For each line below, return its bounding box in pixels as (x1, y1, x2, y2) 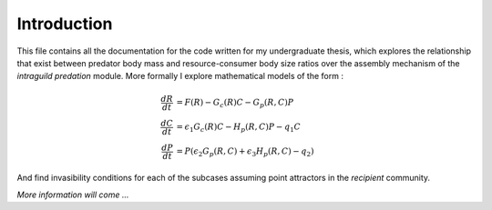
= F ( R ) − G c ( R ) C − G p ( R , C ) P (176, 97, 294, 109)
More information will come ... (16, 189, 129, 200)
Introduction (16, 14, 113, 34)
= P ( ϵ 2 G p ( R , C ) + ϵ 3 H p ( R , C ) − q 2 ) (176, 146, 314, 158)
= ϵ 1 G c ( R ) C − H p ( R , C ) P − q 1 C (176, 122, 301, 134)
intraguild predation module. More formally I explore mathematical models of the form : (16, 71, 343, 82)
